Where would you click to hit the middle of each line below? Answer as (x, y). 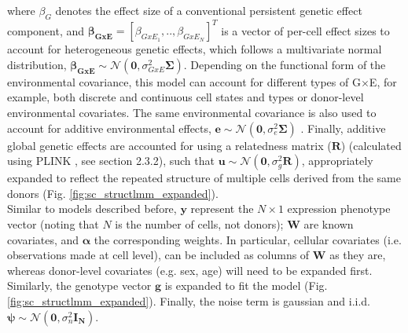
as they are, (358, 255)
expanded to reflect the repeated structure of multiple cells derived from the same (204, 178)
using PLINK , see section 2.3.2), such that (111, 161)
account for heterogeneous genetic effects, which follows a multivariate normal (195, 49)
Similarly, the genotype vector (79, 285)
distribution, (37, 64)
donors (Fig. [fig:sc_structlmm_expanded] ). (113, 193)
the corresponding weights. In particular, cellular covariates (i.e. (248, 239)
